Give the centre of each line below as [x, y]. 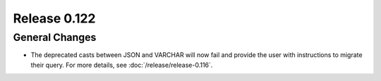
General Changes [55, 37]
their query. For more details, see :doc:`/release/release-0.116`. [122, 65]
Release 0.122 [54, 18]
